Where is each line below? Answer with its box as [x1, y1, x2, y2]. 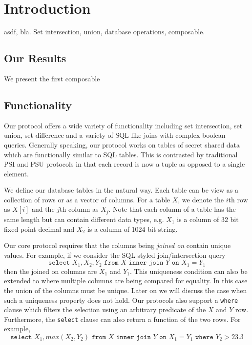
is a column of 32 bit [177, 214, 239, 224]
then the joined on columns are [4, 266, 97, 276]
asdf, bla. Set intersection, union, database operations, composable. [4, 26, 205, 37]
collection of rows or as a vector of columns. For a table [4, 194, 170, 204]
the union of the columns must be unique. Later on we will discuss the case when [4, 285, 247, 295]
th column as [60, 204, 99, 214]
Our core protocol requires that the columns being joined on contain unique [4, 240, 231, 250]
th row [228, 194, 248, 204]
